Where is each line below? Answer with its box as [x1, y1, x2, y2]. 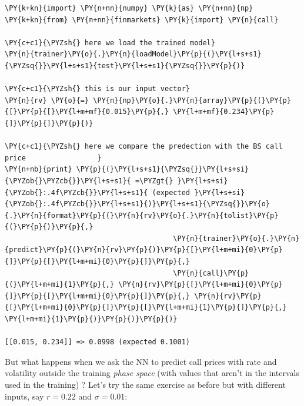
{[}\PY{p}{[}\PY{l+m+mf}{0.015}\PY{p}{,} [5, 108, 169, 116]
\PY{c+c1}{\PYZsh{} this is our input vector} [5, 85, 190, 93]
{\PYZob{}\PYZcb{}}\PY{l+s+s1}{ [5, 176, 131, 185]
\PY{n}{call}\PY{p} [173, 269, 249, 277]
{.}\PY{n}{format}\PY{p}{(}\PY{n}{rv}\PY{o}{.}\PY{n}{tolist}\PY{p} [5, 211, 279, 220]
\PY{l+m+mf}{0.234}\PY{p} [173, 108, 275, 116]
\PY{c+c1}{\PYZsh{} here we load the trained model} [5, 38, 215, 47]
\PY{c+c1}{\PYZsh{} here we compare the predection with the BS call [5, 142, 283, 151]
